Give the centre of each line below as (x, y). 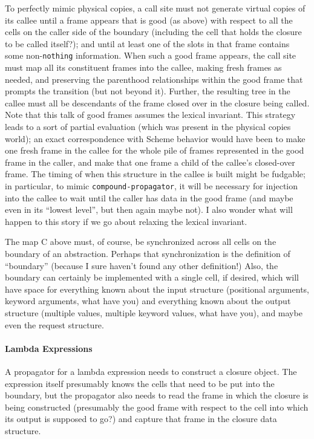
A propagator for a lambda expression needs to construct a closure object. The (151, 371)
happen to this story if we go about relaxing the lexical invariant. (126, 221)
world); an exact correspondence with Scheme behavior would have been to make (155, 138)
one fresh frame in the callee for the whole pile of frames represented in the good (155, 150)
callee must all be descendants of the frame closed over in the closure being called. (157, 102)
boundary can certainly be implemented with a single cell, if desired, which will (152, 277)
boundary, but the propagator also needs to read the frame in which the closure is (157, 395)
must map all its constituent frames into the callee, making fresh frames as (143, 67)
